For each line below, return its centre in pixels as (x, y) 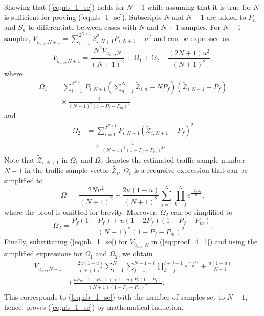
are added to (226, 17)
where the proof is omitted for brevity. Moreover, (81, 212)
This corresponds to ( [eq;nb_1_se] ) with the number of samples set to (115, 297)
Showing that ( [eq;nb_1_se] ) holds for (64, 7)
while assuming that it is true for (199, 7)
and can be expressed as (191, 38)
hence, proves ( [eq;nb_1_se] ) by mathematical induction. (94, 307)
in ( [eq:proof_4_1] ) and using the (204, 241)
